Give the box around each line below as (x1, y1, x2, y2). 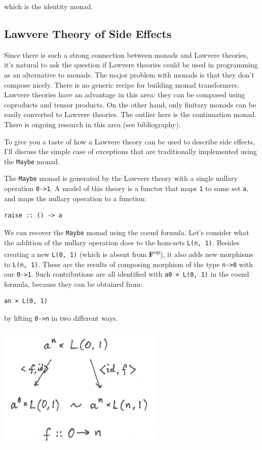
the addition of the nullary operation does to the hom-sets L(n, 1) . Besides (4, 237, 240, 247)
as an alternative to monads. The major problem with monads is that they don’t (4, 69, 254, 80)
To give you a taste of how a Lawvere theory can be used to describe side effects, (4, 136, 255, 146)
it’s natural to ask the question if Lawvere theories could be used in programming (4, 59, 258, 70)
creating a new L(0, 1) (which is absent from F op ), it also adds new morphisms (4, 247, 253, 259)
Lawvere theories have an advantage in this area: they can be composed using (4, 89, 245, 100)
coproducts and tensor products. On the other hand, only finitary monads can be (4, 99, 256, 109)
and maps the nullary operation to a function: (4, 193, 146, 203)
